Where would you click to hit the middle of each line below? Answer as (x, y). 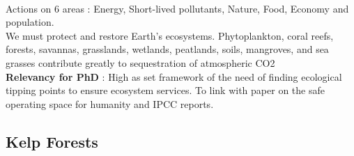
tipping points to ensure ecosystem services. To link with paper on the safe (165, 90)
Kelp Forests (52, 141)
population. (30, 22)
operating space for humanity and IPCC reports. (110, 103)
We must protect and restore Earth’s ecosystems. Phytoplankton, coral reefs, (170, 35)
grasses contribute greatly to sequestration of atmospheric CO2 (140, 62)
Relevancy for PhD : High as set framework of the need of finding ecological (174, 76)
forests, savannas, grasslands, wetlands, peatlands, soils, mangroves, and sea (167, 49)
